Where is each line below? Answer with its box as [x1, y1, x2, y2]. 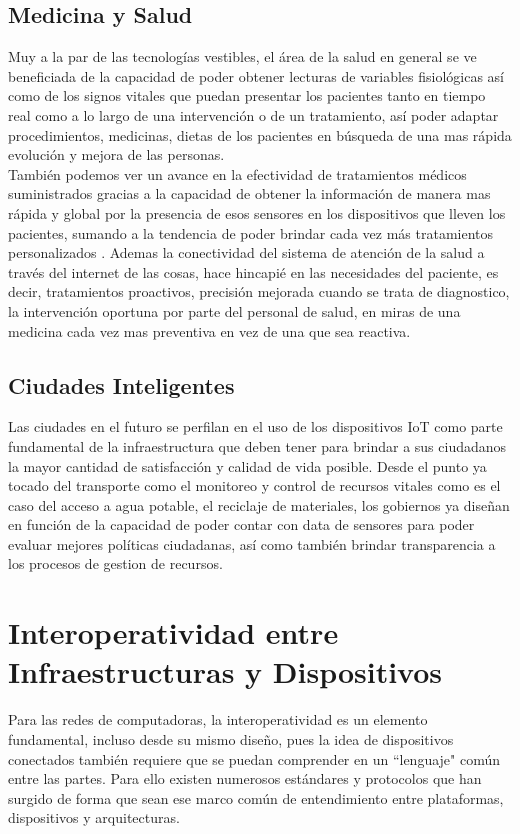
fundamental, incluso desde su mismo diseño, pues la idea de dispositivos [8, 728, 454, 749]
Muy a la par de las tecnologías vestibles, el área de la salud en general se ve [8, 46, 477, 67]
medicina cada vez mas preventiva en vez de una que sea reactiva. [8, 320, 411, 341]
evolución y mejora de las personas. [8, 144, 225, 165]
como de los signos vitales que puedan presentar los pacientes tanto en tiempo [8, 85, 486, 106]
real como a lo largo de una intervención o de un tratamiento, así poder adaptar [8, 104, 499, 125]
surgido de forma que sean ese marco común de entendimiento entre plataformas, [8, 787, 504, 808]
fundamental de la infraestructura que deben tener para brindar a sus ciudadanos [8, 435, 507, 456]
